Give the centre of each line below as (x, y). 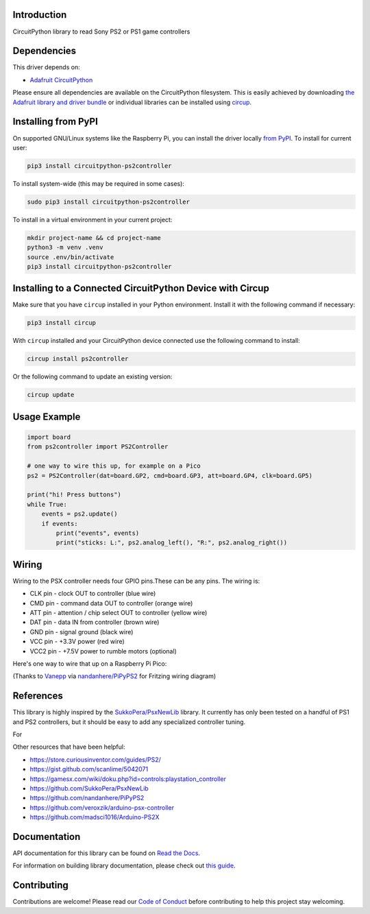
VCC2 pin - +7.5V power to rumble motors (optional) (103, 651)
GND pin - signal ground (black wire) (82, 632)
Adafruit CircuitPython (61, 80)
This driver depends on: (46, 67)
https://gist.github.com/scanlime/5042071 (89, 769)
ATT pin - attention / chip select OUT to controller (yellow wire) (119, 612)
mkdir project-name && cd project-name (94, 238)
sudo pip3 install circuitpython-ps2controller (108, 202)
